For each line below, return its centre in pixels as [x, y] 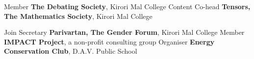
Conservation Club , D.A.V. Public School [71, 51]
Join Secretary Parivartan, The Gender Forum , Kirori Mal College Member [124, 32]
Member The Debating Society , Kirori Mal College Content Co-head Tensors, [127, 6]
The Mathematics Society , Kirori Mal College [78, 16]
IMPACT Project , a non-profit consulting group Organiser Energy [109, 41]
